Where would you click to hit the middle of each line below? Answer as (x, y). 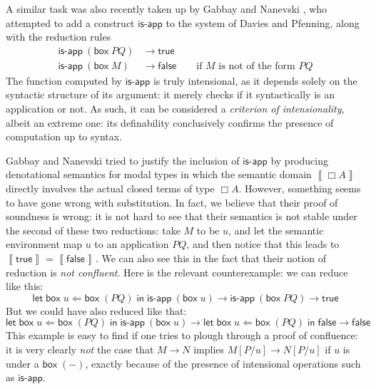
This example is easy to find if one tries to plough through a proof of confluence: (182, 335)
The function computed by (64, 80)
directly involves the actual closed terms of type (110, 188)
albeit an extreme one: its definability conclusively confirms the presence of (170, 122)
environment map (44, 244)
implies (209, 349)
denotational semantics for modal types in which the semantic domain (159, 174)
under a (22, 363)
